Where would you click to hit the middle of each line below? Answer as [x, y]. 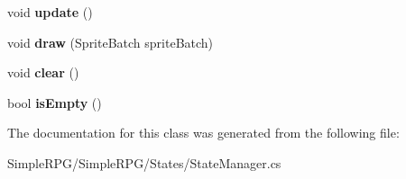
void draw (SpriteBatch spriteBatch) [111, 42]
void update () [50, 12]
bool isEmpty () [55, 102]
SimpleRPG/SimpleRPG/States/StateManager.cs [144, 162]
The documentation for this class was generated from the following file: [203, 133]
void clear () [43, 72]
